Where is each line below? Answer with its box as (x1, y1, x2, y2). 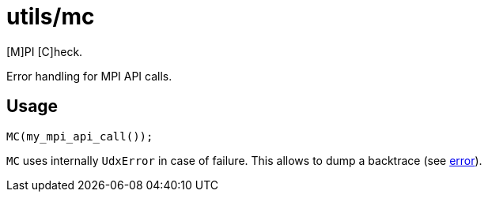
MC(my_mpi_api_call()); (6, 129, 153, 143)
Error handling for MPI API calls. (6, 69, 172, 83)
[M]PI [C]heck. (6, 44, 83, 58)
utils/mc (6, 3, 95, 30)
